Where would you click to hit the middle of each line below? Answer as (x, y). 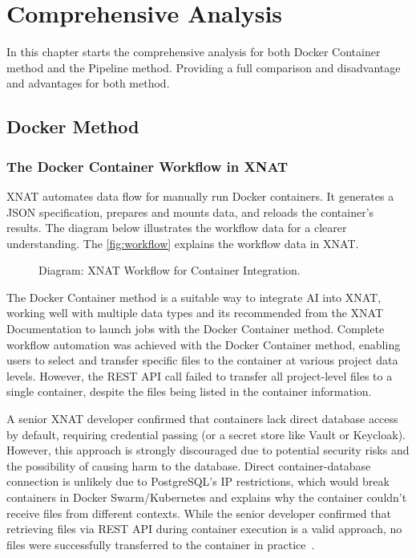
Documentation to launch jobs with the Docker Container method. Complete (196, 329)
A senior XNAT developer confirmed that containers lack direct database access (202, 419)
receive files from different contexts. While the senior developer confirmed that (199, 513)
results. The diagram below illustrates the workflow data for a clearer (177, 228)
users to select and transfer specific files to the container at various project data (202, 360)
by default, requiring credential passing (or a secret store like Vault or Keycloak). (206, 434)
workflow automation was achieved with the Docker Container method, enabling (204, 344)
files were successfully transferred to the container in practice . (161, 544)
